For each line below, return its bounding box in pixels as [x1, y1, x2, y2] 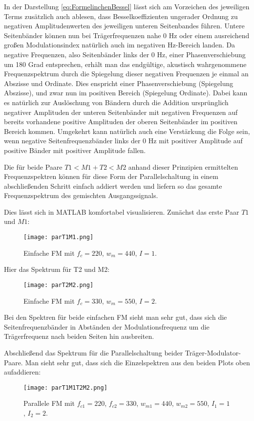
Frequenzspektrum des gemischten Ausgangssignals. [4, 190, 158, 200]
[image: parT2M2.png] [23, 281, 94, 288]
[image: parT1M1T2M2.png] [23, 384, 107, 391]
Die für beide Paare [4, 161, 63, 172]
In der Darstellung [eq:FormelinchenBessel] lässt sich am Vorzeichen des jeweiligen [4, 1, 250, 11]
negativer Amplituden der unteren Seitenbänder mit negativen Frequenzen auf [4, 107, 238, 117]
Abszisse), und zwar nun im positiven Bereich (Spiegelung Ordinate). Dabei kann [4, 88, 248, 98]
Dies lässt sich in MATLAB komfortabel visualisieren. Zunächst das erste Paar [4, 206, 239, 217]
